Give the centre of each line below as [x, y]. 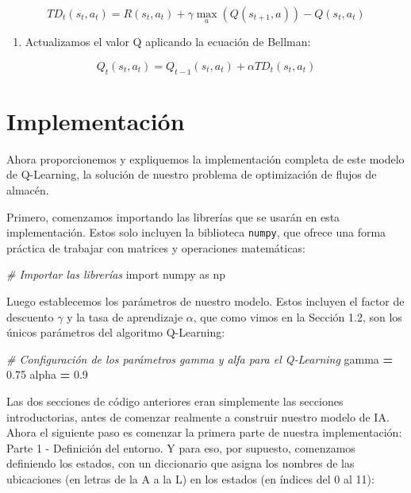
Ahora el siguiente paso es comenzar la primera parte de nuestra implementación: [204, 432]
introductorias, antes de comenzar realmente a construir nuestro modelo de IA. [198, 416]
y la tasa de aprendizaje [125, 316]
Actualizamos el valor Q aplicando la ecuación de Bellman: [168, 42]
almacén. [28, 189]
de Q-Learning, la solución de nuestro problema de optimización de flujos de [192, 174]
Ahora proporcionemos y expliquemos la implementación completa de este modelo [205, 158]
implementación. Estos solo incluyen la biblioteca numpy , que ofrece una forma [196, 232]
